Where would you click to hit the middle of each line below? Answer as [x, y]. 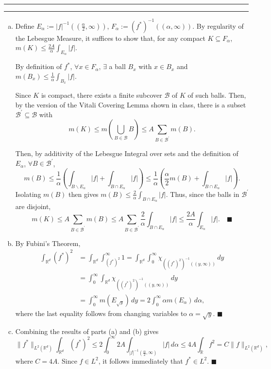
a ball [117, 66]
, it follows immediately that [141, 360]
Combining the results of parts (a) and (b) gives [87, 331]
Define [25, 26]
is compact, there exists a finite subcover [102, 95]
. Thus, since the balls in [203, 194]
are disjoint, [33, 206]
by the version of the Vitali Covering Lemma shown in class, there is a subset [131, 104]
